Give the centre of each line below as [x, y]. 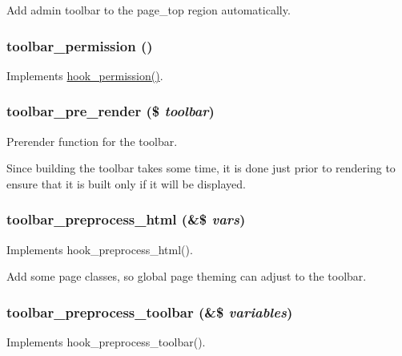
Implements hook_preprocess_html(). [100, 249]
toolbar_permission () [80, 45]
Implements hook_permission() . [85, 75]
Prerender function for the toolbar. [92, 141]
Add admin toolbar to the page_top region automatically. [149, 10]
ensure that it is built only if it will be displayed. [126, 183]
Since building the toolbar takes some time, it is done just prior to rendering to [201, 168]
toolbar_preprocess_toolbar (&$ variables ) [150, 311]
